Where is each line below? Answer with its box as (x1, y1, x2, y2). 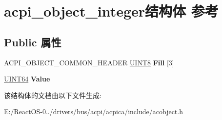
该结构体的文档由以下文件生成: (4, 90, 101, 100)
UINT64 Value (4, 74, 50, 84)
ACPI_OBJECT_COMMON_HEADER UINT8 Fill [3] (4, 57, 174, 67)
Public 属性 (4, 34, 61, 49)
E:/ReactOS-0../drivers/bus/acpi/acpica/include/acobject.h (4, 106, 183, 117)
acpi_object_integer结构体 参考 (4, 1, 219, 21)
